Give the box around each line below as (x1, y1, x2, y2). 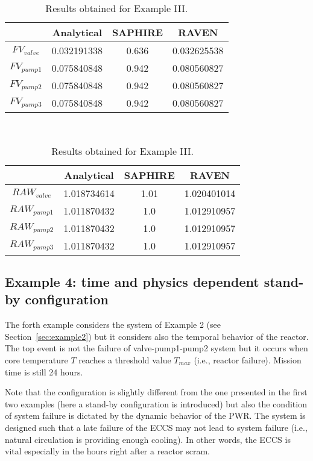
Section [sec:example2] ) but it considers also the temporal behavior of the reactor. (5, 330, 309, 342)
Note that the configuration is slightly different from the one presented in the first (5, 386, 308, 398)
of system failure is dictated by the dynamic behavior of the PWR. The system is (5, 409, 306, 422)
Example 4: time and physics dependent (5, 272, 259, 290)
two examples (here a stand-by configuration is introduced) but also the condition (5, 397, 307, 410)
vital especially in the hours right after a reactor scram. (5, 445, 210, 457)
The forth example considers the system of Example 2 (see (5, 318, 221, 331)
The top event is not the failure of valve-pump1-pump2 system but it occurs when (5, 342, 308, 354)
